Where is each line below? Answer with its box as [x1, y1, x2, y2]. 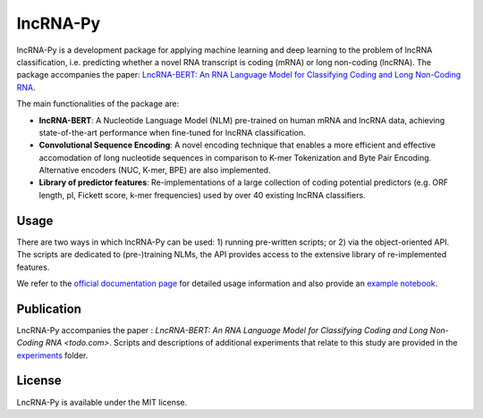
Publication [16, 301, 82, 316]
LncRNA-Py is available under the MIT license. [16, 397, 188, 407]
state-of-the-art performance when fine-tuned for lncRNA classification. [38, 127, 306, 138]
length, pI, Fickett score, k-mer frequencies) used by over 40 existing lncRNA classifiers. [38, 189, 366, 200]
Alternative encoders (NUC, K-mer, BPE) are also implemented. [38, 165, 271, 176]
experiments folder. [16, 349, 89, 361]
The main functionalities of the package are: [16, 98, 179, 109]
